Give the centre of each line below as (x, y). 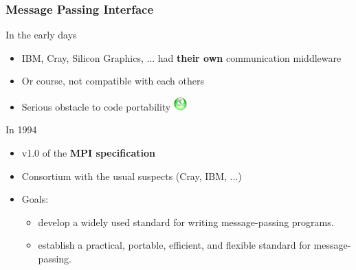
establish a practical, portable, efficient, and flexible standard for (174, 245)
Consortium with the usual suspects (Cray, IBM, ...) (132, 176)
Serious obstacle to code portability (96, 106)
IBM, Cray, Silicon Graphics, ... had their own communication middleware (181, 57)
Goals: (35, 199)
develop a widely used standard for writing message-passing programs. (186, 222)
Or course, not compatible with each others (113, 81)
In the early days (41, 35)
